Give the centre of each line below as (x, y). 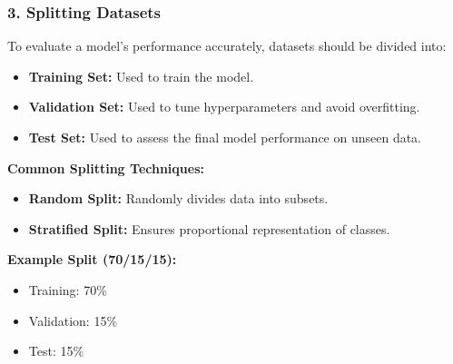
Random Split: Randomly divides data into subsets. (178, 198)
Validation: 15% (73, 320)
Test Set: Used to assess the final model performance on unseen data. (225, 137)
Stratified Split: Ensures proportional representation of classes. (209, 228)
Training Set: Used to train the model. (141, 76)
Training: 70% (68, 289)
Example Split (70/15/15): (92, 259)
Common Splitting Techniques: (106, 167)
